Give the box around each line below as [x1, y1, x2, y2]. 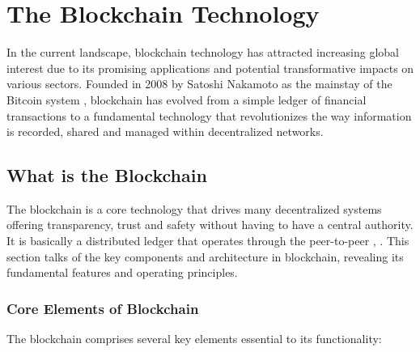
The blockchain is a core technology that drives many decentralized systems [6, 200, 382, 217]
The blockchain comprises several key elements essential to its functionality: [6, 330, 382, 347]
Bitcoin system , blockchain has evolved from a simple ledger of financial [6, 91, 367, 108]
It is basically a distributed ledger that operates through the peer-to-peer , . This [6, 232, 409, 249]
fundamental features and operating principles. [6, 264, 238, 281]
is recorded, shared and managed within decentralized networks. [6, 123, 324, 140]
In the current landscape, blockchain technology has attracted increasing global [6, 44, 399, 61]
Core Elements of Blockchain [6, 298, 199, 318]
